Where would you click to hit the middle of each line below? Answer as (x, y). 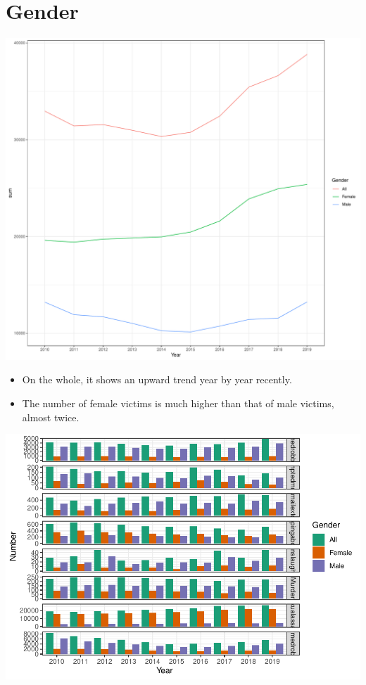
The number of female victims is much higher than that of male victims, (178, 403)
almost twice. (51, 417)
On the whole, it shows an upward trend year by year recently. (157, 379)
